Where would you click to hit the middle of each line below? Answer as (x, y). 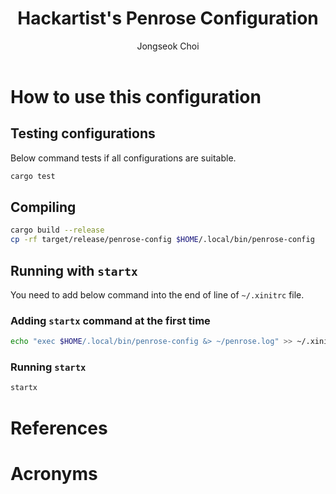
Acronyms (54, 473)
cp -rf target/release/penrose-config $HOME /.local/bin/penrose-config (162, 240)
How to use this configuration (136, 96)
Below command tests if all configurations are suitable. (123, 158)
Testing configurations (83, 133)
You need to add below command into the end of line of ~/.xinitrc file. (157, 295)
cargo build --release (57, 230)
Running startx (48, 367)
